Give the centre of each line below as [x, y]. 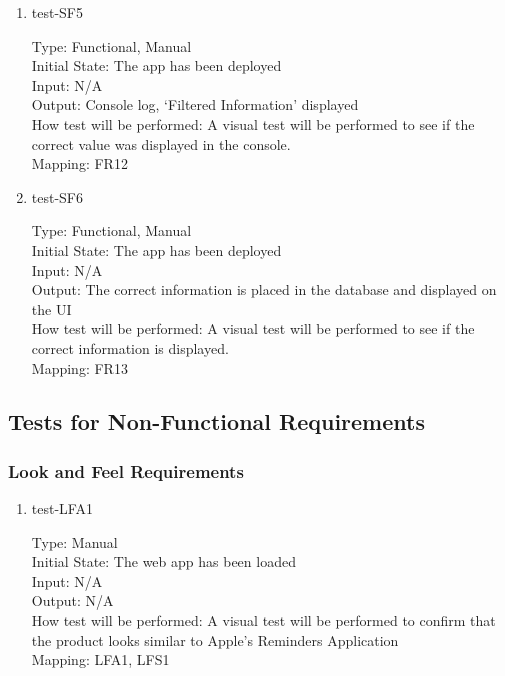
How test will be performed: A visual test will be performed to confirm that [263, 620]
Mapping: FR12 [79, 163]
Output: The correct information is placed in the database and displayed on [264, 289]
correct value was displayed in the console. [161, 143]
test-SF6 [57, 196]
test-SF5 [57, 12]
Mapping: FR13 [79, 367]
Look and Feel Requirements [126, 470]
